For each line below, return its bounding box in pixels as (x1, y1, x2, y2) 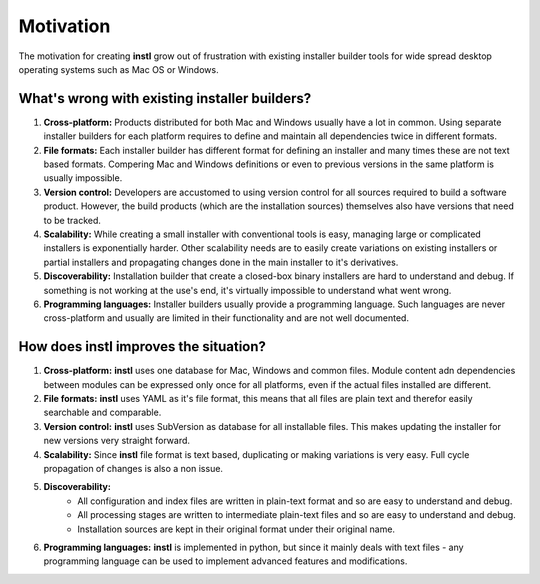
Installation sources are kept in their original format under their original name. (77, 523, 395, 535)
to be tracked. (43, 214, 102, 226)
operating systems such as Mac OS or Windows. (18, 63, 219, 75)
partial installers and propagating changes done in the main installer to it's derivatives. (43, 256, 399, 268)
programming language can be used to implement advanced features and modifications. (43, 555, 408, 567)
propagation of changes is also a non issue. (43, 462, 224, 474)
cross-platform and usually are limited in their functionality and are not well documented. (43, 312, 410, 324)
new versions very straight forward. (43, 435, 190, 447)
